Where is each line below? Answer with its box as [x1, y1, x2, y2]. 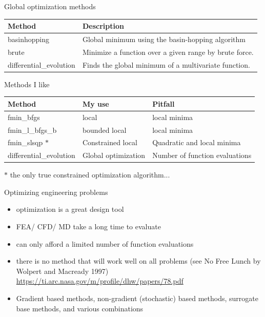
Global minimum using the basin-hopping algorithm [82, 33, 246, 44]
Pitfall [152, 98, 175, 109]
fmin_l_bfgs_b [8, 124, 57, 135]
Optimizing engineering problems [4, 186, 108, 197]
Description [82, 21, 124, 31]
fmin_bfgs [8, 111, 40, 122]
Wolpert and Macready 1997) [16, 265, 109, 276]
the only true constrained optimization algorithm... [10, 169, 170, 180]
